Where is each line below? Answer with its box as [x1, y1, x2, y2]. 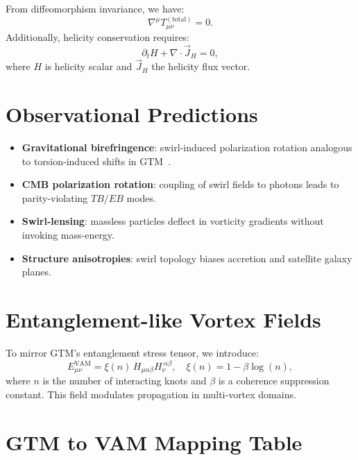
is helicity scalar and [44, 59, 133, 74]
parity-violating [22, 190, 88, 205]
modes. [126, 190, 156, 205]
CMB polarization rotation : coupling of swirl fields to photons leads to [22, 177, 339, 191]
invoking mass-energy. [22, 228, 114, 241]
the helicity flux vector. [151, 59, 250, 74]
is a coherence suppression [218, 373, 330, 388]
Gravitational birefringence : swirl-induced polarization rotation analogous [22, 140, 352, 155]
